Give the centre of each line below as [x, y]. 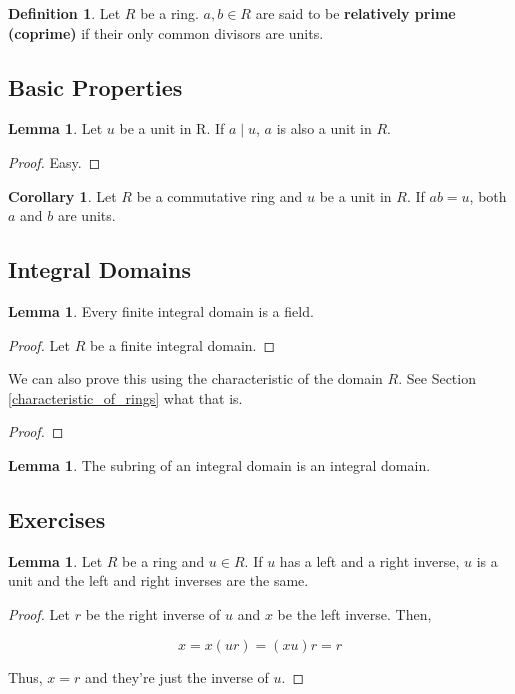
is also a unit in [324, 128]
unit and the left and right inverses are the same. [158, 580]
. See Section [437, 378]
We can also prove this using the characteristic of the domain [195, 378]
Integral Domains [99, 269]
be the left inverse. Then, [354, 613]
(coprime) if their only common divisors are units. [166, 32]
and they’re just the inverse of [177, 676]
